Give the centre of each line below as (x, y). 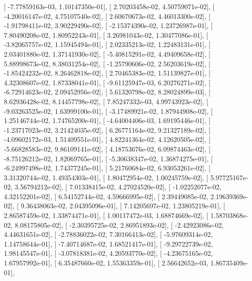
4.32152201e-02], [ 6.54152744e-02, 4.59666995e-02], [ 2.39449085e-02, (106, 196)
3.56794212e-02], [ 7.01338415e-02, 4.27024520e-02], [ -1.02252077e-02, (118, 187)
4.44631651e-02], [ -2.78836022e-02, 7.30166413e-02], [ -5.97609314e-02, (108, 234)
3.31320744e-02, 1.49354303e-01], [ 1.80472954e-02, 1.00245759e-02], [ (106, 177)
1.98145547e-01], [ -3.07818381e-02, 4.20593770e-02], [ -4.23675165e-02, (108, 253)
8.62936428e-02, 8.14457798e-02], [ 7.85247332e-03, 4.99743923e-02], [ (106, 101)
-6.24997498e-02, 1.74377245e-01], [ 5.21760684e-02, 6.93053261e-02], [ (107, 168)
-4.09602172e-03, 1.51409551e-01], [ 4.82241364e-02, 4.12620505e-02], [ (107, 139)
